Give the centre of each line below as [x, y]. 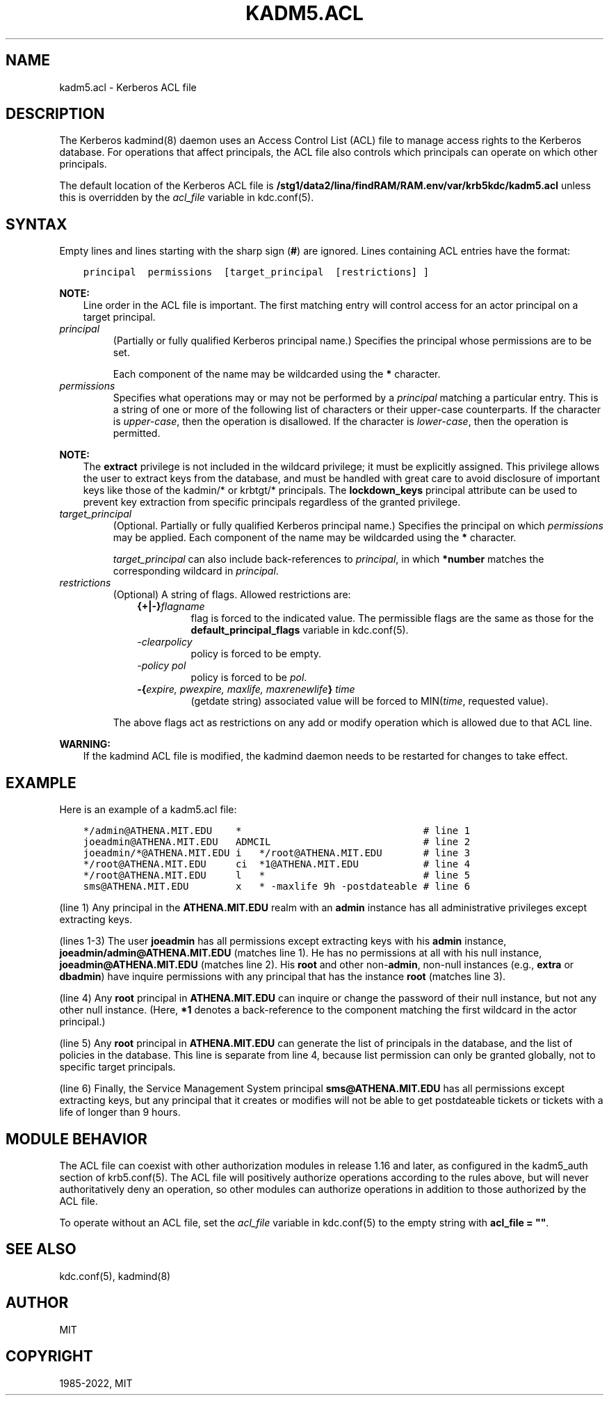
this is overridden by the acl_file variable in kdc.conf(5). [187, 198]
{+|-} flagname [171, 607]
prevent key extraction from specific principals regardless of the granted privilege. [272, 502]
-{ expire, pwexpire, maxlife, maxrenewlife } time [246, 689]
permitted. [137, 433]
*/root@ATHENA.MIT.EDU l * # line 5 [277, 875]
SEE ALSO [41, 1249]
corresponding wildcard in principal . [196, 571]
